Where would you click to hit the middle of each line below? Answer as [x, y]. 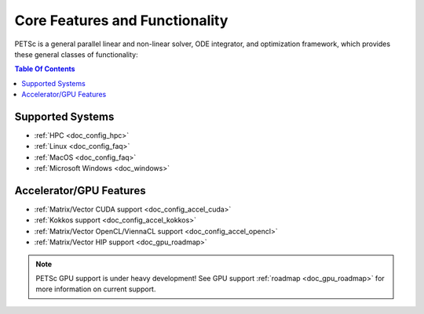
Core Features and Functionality [121, 20]
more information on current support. [96, 289]
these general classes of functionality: [76, 54]
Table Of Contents [45, 69]
